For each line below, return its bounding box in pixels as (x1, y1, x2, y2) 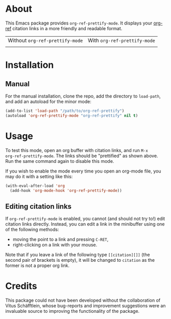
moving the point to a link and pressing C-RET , (12, 236, 109, 242)
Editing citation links (5, 202, 72, 211)
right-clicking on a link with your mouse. (12, 242, 97, 248)
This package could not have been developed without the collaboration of (5, 297, 161, 304)
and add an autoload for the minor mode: (5, 98, 92, 105)
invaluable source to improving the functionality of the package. (5, 308, 140, 314)
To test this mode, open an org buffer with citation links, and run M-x (5, 147, 148, 153)
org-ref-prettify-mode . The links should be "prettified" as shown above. (5, 153, 158, 159)
